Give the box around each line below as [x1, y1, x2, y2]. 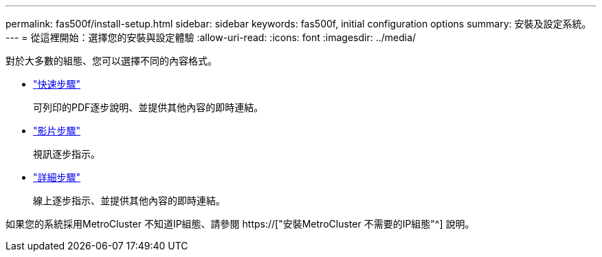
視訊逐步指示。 [33, 148, 100, 160]
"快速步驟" [33, 78, 81, 90]
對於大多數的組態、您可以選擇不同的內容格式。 [5, 55, 217, 66]
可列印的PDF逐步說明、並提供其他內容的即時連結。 [33, 101, 264, 113]
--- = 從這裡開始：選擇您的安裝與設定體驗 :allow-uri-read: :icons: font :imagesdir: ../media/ [5, 32, 416, 43]
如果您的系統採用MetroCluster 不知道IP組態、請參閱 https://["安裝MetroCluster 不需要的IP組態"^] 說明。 [5, 218, 475, 230]
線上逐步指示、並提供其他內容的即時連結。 [33, 195, 225, 206]
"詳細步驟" [33, 171, 81, 183]
